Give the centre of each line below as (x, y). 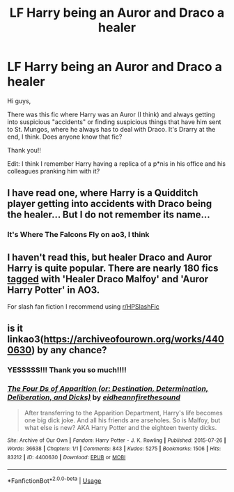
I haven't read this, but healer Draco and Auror (110, 257)
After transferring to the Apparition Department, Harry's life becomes (123, 413)
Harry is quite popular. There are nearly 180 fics (113, 268)
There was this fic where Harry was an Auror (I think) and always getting (111, 114)
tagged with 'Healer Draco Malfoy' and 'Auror (108, 279)
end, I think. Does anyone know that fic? (65, 137)
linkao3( (25, 339)
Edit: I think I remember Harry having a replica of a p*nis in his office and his (117, 163)
